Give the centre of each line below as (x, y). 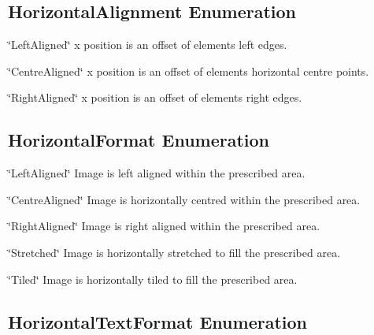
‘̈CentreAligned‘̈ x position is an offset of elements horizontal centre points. (189, 71)
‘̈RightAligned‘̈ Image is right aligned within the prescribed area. (164, 226)
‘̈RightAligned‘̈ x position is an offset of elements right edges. (155, 97)
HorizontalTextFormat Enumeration (157, 321)
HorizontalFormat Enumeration (139, 140)
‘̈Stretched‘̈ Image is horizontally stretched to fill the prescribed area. (174, 252)
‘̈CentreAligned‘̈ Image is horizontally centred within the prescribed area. (184, 199)
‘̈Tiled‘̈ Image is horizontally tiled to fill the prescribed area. (153, 279)
